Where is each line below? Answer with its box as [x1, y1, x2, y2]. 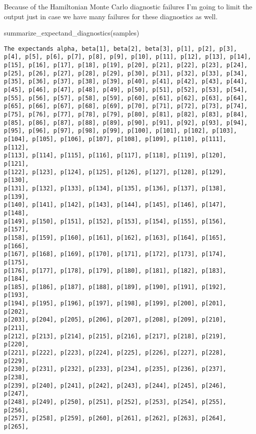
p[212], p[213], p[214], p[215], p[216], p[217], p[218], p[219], [4, 332, 227, 340]
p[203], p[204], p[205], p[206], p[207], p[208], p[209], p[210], [4, 316, 227, 324]
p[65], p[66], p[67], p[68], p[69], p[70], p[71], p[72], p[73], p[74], [4, 103, 248, 110]
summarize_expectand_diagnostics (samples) [4, 28, 140, 38]
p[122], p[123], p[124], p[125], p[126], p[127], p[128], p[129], [4, 168, 227, 176]
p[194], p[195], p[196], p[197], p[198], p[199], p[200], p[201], [4, 300, 227, 307]
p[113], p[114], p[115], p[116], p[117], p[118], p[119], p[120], [4, 152, 227, 159]
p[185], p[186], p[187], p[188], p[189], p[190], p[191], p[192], [4, 283, 227, 290]
